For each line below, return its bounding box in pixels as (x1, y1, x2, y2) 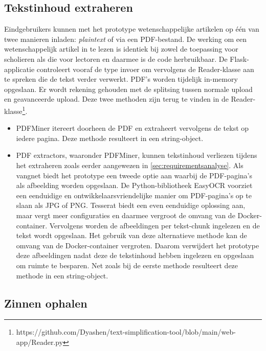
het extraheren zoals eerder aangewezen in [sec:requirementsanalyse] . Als (16, 159, 243, 170)
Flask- (230, 53, 249, 64)
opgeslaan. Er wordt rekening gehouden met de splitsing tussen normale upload (4, 83, 253, 94)
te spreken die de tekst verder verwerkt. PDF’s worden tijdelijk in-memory (4, 74, 238, 84)
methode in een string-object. (16, 270, 108, 280)
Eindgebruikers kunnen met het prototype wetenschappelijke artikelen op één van (4, 24, 259, 34)
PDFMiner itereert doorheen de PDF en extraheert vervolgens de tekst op (16, 123, 249, 133)
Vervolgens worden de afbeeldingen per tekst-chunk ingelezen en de (49, 220, 260, 230)
